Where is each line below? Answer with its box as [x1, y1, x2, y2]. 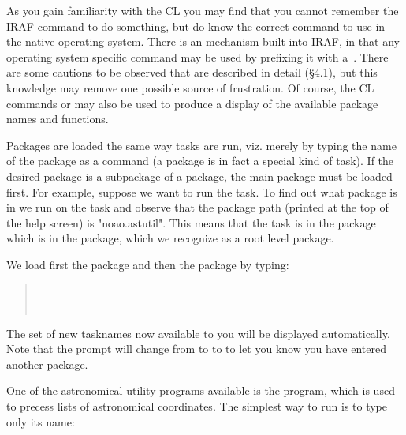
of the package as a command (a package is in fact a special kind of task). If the [6, 152, 394, 169]
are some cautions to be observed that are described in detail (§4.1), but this [6, 64, 378, 81]
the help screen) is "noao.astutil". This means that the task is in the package [6, 214, 376, 231]
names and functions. [6, 111, 109, 127]
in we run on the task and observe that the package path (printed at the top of [6, 199, 389, 216]
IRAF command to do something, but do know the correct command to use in [6, 17, 386, 34]
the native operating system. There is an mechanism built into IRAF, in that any [6, 33, 400, 50]
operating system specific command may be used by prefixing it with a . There [6, 48, 389, 65]
